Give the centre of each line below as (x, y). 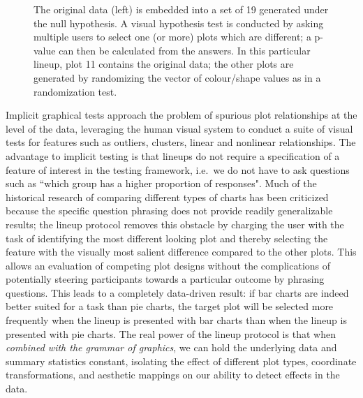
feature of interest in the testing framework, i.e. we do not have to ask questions (178, 169)
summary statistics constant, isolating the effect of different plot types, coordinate (181, 361)
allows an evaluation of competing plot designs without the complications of (168, 265)
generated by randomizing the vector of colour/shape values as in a (177, 77)
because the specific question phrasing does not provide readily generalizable (169, 211)
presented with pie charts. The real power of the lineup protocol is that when (171, 333)
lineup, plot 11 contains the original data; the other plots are (164, 64)
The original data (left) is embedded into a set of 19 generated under (181, 9)
